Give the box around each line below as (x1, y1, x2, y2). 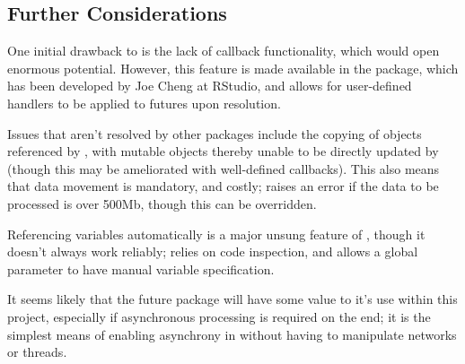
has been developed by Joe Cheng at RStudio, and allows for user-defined (7, 76, 412, 95)
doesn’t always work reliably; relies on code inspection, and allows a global (7, 242, 418, 261)
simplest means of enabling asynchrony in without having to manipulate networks (7, 325, 457, 343)
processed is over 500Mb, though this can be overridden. (7, 194, 317, 212)
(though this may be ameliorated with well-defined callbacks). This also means (7, 159, 440, 178)
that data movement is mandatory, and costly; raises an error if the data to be (7, 177, 439, 195)
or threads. (7, 342, 67, 361)
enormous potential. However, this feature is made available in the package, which (7, 58, 459, 77)
